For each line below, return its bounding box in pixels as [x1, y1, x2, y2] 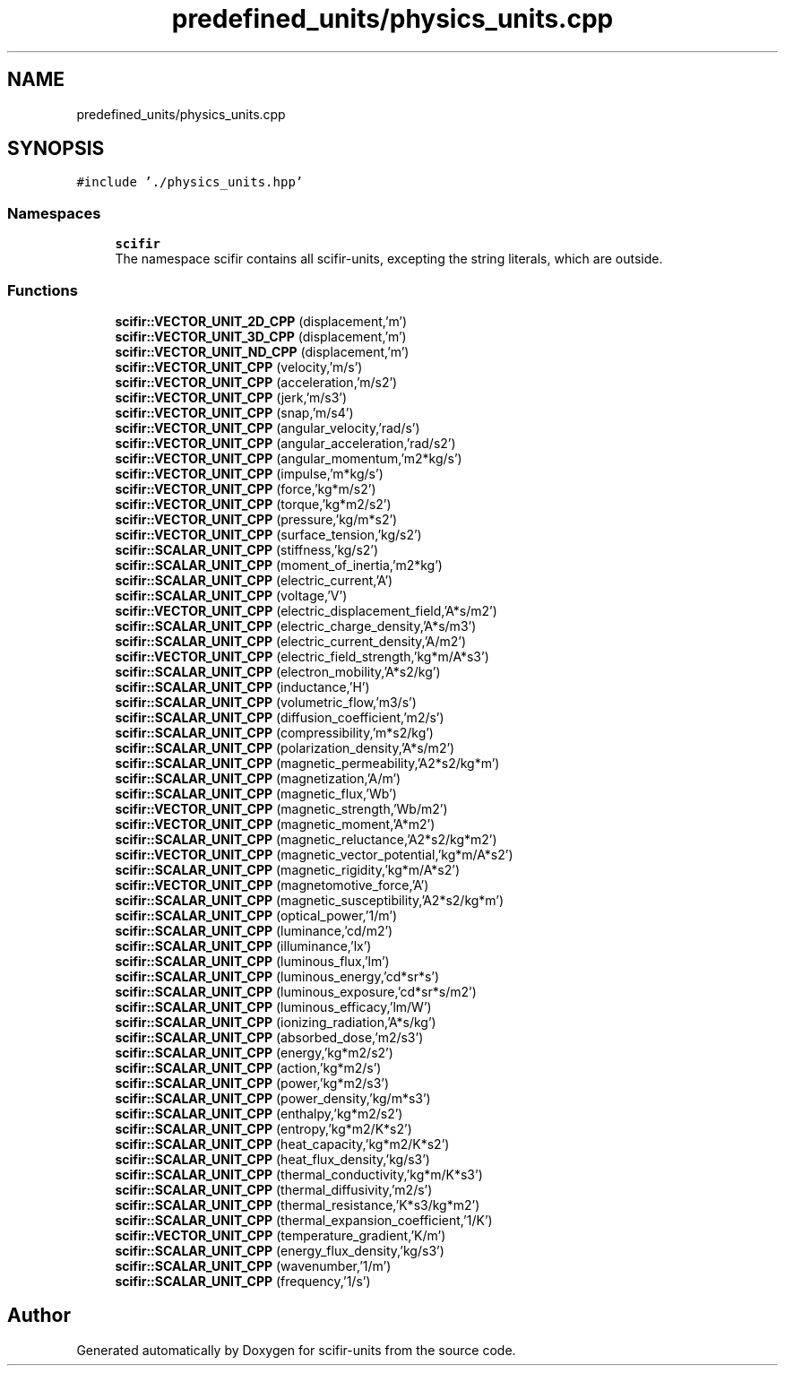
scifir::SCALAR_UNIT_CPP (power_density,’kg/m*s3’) [115, 1090, 431, 1106]
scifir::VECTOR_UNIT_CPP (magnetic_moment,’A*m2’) [115, 816, 436, 832]
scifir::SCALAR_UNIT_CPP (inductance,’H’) [115, 678, 370, 695]
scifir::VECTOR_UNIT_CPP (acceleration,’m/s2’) [115, 374, 398, 390]
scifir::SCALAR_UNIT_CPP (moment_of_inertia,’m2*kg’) [115, 557, 443, 573]
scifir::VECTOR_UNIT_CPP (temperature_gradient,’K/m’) [115, 1227, 446, 1243]
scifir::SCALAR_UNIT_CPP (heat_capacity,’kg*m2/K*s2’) [115, 1136, 450, 1152]
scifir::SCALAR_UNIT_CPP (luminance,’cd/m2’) [115, 922, 393, 938]
